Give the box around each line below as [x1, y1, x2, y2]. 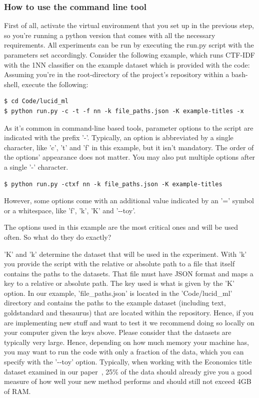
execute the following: [21, 79, 88, 89]
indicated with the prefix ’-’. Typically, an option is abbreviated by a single [4, 132, 233, 143]
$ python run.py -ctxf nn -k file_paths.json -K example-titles [4, 180, 222, 188]
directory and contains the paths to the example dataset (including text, [4, 297, 226, 308]
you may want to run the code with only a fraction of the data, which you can [4, 346, 244, 357]
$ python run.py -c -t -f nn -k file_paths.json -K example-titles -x [4, 107, 244, 115]
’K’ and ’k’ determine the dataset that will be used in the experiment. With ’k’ [4, 248, 247, 259]
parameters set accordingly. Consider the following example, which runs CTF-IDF [4, 50, 255, 60]
